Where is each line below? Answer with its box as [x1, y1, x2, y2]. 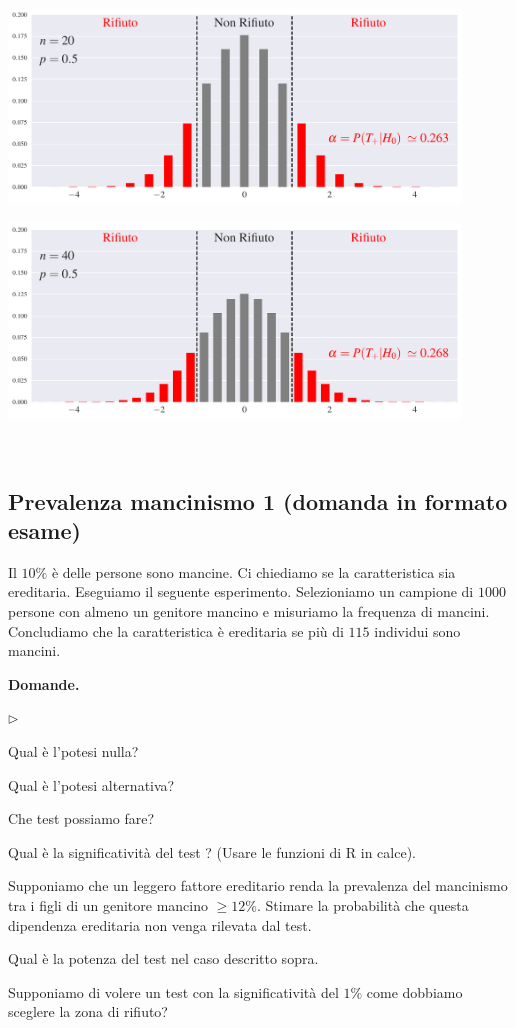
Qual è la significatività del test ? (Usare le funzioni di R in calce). [8, 841, 417, 862]
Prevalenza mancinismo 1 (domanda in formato [8, 485, 508, 516]
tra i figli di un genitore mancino [8, 894, 208, 915]
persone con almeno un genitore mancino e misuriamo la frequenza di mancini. [8, 601, 490, 621]
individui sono [374, 620, 461, 641]
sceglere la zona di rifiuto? [8, 1001, 168, 1022]
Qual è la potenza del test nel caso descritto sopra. [8, 948, 319, 969]
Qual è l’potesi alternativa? [8, 774, 175, 795]
